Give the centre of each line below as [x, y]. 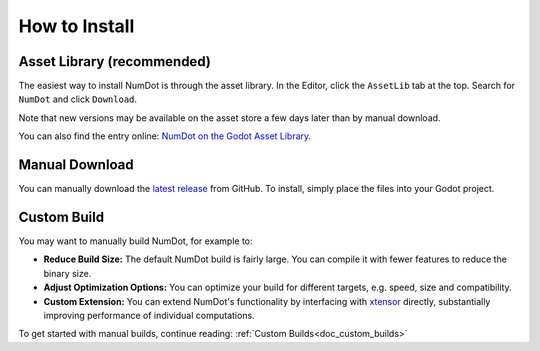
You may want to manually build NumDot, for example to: [136, 241]
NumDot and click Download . [78, 99]
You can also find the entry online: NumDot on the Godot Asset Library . [165, 136]
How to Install [76, 26]
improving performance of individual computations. [149, 315]
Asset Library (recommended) [115, 61]
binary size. [67, 273]
